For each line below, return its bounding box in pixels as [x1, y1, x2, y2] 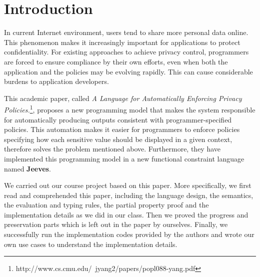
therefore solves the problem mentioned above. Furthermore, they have [4, 143, 221, 154]
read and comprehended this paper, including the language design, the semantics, [4, 189, 253, 200]
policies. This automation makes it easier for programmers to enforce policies [4, 124, 240, 134]
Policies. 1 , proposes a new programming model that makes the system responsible [4, 103, 255, 114]
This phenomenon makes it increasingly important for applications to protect [4, 36, 240, 47]
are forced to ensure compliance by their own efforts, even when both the [4, 56, 228, 66]
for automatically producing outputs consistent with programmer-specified [4, 114, 232, 124]
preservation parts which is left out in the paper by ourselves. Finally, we [4, 219, 228, 229]
